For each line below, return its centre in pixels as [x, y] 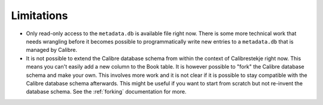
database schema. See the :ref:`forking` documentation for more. [106, 92]
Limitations [39, 16]
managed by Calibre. [52, 50]
